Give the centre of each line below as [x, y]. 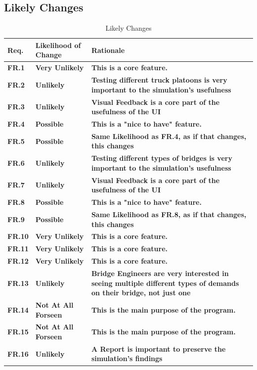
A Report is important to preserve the [158, 348]
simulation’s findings [127, 358]
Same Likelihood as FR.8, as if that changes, [169, 214]
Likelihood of [58, 45]
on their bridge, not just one [141, 293]
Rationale [108, 50]
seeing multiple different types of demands [165, 283]
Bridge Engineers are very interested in [160, 273]
